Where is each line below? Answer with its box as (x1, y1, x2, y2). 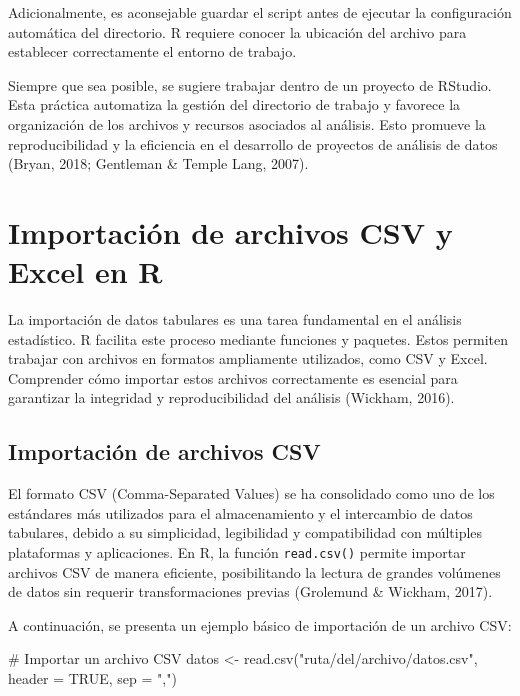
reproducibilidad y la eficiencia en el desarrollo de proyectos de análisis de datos (8, 133, 498, 154)
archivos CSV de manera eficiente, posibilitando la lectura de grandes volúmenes (8, 561, 501, 582)
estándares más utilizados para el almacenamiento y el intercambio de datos (8, 502, 473, 523)
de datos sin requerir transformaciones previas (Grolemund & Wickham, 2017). (8, 581, 493, 602)
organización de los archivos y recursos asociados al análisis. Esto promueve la (8, 113, 486, 134)
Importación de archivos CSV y (8, 211, 453, 252)
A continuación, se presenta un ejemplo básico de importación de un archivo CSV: (8, 614, 512, 635)
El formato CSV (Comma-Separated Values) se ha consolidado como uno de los (8, 483, 495, 504)
